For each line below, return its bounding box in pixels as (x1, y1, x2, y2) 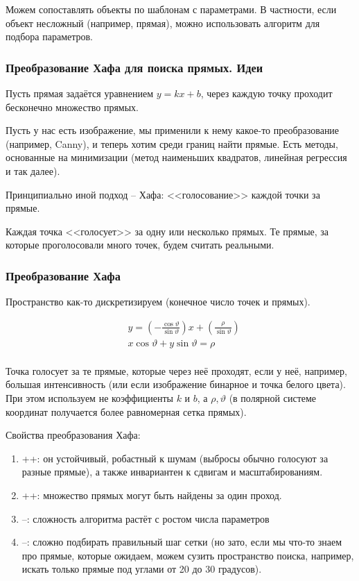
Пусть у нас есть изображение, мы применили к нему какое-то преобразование (6, 123, 340, 137)
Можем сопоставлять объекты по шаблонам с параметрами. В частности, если (6, 2, 337, 16)
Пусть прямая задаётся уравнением (6, 86, 153, 100)
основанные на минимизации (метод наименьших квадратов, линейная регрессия (6, 150, 347, 165)
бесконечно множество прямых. (6, 99, 139, 114)
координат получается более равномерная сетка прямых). (6, 404, 247, 419)
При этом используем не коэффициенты (6, 391, 173, 405)
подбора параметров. (6, 29, 93, 44)
